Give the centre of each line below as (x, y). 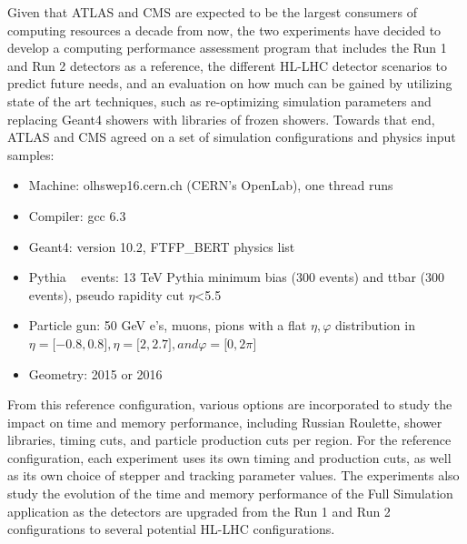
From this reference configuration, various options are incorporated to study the (230, 404)
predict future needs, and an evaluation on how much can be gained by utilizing (230, 83)
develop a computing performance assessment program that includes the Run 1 (227, 48)
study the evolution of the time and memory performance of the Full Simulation (230, 494)
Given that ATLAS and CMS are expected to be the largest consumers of (212, 12)
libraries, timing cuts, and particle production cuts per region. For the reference (229, 440)
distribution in (375, 325)
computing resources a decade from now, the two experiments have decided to (224, 30)
